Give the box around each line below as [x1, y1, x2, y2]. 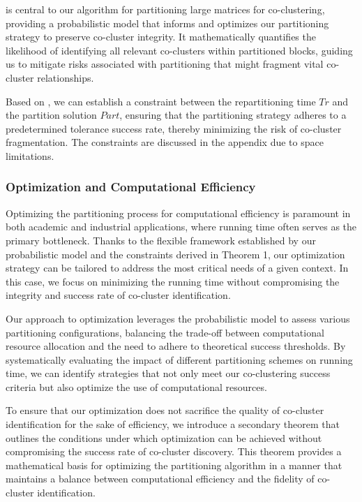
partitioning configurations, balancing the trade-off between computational [6, 325, 324, 339]
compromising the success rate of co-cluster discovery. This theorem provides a [6, 444, 342, 459]
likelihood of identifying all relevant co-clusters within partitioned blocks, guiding [6, 43, 353, 57]
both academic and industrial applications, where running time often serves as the [6, 219, 357, 234]
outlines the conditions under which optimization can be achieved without [6, 430, 322, 445]
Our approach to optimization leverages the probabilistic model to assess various [6, 311, 350, 325]
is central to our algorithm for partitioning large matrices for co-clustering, [6, 2, 325, 16]
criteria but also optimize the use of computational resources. [6, 379, 267, 394]
